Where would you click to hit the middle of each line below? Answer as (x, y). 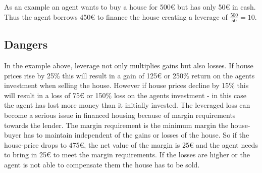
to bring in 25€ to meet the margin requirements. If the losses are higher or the (127, 155)
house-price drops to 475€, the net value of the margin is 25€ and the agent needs (131, 144)
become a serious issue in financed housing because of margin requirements (120, 115)
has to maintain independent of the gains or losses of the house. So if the (136, 135)
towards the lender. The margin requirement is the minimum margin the (116, 125)
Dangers (26, 44)
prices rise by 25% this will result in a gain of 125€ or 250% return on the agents (129, 75)
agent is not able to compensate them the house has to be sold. (102, 165)
